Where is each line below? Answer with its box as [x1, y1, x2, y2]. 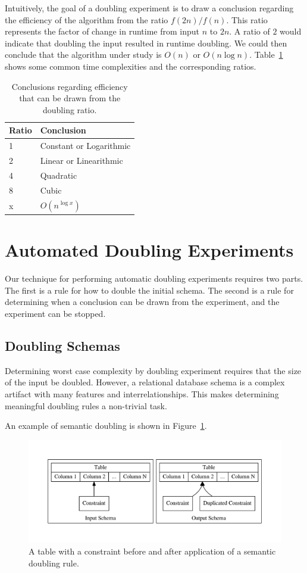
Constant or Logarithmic [40, 139, 131, 152]
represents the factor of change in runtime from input [5, 25, 200, 38]
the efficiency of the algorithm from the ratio [5, 13, 168, 26]
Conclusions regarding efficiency [11, 80, 128, 92]
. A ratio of [229, 25, 270, 38]
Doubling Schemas [5, 336, 120, 354]
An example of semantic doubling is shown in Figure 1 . [5, 419, 207, 432]
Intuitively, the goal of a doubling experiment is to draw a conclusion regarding [5, 2, 294, 14]
